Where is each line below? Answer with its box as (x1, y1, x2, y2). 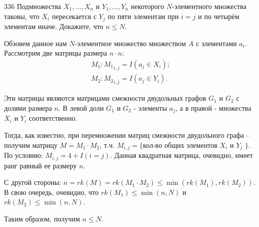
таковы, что (4, 11, 40, 21)
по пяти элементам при (108, 11, 179, 21)
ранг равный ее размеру (4, 160, 77, 170)
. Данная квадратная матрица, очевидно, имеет (110, 150, 253, 160)
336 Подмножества (4, 1, 61, 11)
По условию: (4, 150, 43, 160)
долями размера (4, 102, 52, 113)
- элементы (133, 102, 167, 113)
